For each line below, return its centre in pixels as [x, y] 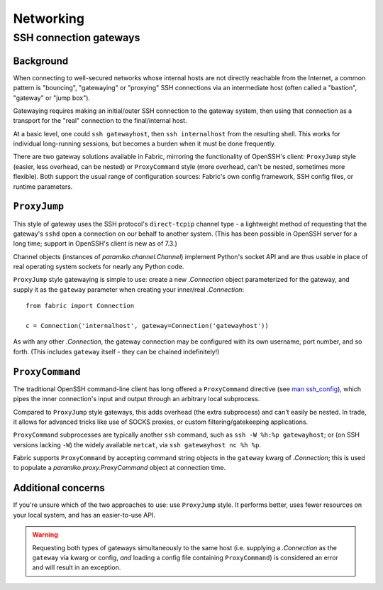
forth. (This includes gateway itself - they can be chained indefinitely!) [116, 351]
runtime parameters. [43, 186]
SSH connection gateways [77, 38]
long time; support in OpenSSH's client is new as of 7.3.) [95, 244]
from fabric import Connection [80, 306]
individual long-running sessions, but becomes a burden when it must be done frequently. [145, 144]
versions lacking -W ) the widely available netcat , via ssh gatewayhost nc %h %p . [137, 444]
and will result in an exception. [77, 567]
